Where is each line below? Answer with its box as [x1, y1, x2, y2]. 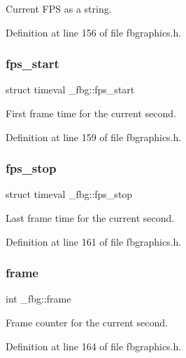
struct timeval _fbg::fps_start [6, 82, 135, 97]
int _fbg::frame [6, 291, 71, 306]
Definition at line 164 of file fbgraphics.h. [6, 338, 182, 353]
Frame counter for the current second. [6, 315, 168, 329]
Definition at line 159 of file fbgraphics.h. [6, 129, 182, 144]
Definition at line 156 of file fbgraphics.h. [6, 25, 182, 39]
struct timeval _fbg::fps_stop [6, 187, 133, 201]
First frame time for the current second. [6, 106, 176, 120]
